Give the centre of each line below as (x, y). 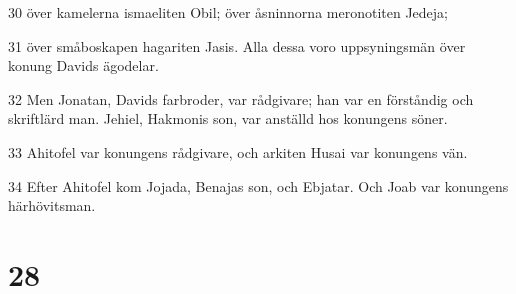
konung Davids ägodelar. (83, 65)
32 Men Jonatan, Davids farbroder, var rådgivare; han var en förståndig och (241, 98)
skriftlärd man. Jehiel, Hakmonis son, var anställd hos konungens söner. (228, 118)
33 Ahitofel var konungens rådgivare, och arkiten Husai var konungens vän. (238, 151)
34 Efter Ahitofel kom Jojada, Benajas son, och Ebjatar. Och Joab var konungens (258, 185)
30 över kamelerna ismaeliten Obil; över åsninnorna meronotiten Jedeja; (228, 12)
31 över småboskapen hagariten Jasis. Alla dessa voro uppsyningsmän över (237, 45)
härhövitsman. (52, 205)
